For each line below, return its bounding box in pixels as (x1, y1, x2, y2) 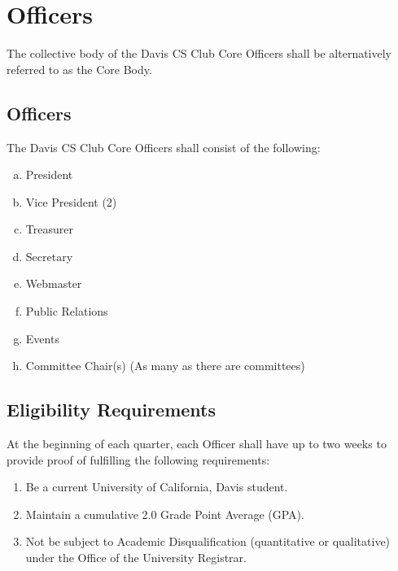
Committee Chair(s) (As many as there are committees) (25, 357, 305, 374)
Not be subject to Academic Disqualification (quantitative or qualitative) (25, 533, 391, 550)
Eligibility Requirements (7, 397, 216, 422)
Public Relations (25, 303, 108, 320)
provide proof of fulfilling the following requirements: (7, 451, 270, 468)
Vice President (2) (25, 193, 117, 210)
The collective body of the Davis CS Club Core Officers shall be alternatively (7, 45, 392, 62)
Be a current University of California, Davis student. (25, 478, 288, 495)
